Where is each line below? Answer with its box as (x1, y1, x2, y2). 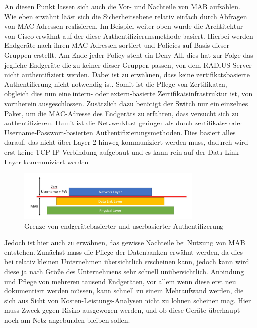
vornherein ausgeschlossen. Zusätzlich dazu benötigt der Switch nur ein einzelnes (4, 98, 248, 108)
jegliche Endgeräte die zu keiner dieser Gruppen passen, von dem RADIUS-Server (4, 59, 252, 70)
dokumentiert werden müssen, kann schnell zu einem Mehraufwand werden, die (4, 286, 244, 296)
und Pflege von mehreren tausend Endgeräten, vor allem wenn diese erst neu (4, 276, 236, 286)
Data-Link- (208, 146, 241, 157)
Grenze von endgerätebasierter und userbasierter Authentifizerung (24, 220, 223, 231)
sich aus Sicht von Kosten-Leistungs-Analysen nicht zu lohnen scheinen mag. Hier (4, 295, 251, 305)
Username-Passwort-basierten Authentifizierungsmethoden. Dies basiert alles (4, 127, 236, 137)
